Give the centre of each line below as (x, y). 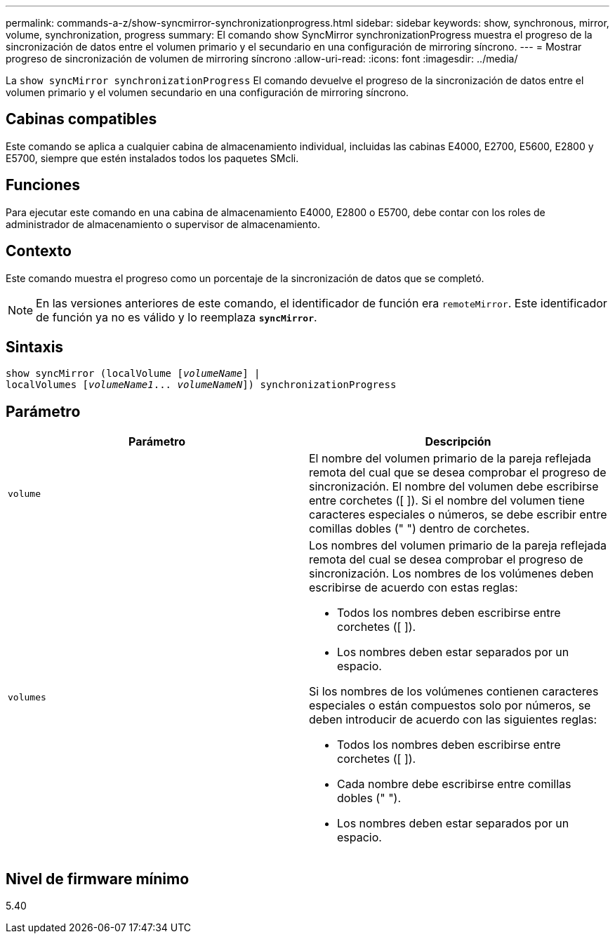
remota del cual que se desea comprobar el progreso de (458, 473)
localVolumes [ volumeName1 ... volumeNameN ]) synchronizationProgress (201, 385)
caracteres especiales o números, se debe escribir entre (458, 515)
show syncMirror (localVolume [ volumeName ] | (133, 374)
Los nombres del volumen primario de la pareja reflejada (458, 546)
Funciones (43, 185)
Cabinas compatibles (81, 119)
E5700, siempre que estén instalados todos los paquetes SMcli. (152, 158)
